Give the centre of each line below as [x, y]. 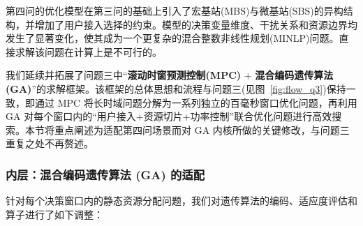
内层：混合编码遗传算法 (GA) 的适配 [105, 174]
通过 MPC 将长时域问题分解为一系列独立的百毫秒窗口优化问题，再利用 [196, 102]
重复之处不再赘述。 [50, 143]
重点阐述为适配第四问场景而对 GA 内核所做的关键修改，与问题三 [202, 129]
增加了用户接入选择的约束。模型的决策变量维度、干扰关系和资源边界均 [196, 24]
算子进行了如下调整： [54, 214]
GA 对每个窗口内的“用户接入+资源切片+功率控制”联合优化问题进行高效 [169, 116]
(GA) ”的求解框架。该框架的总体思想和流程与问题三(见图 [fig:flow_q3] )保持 [176, 88]
